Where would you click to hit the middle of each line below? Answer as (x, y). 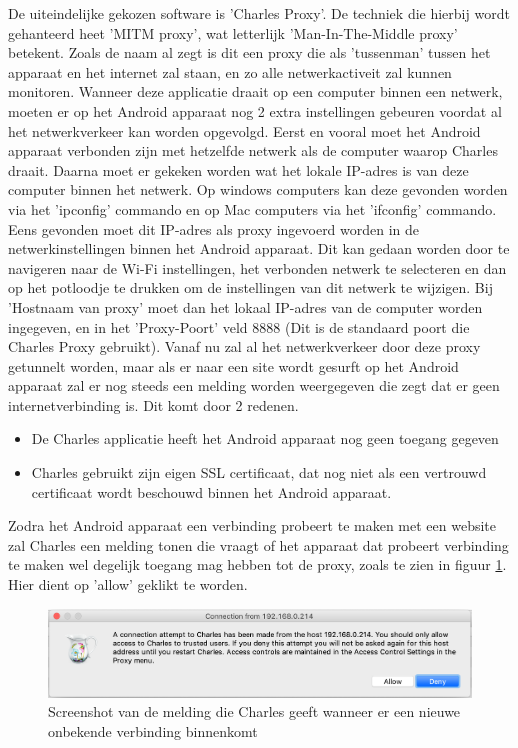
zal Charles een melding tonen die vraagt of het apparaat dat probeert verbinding (258, 544)
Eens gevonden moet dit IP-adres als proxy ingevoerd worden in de (214, 228)
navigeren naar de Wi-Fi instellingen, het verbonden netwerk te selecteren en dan (257, 267)
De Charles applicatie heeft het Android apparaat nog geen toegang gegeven (265, 438)
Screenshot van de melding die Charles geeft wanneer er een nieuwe (254, 711)
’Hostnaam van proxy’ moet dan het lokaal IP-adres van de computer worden (245, 306)
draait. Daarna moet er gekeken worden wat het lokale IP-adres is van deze (238, 169)
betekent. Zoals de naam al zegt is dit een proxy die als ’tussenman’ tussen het (249, 52)
